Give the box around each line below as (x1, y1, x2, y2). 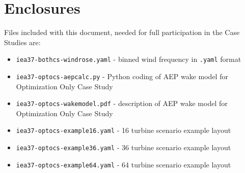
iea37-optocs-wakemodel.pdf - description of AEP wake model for (16, 98, 228, 109)
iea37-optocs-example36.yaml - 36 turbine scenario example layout (16, 142, 231, 153)
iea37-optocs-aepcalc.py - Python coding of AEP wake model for (16, 71, 228, 81)
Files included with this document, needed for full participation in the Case (4, 27, 240, 38)
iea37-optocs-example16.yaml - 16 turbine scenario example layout (16, 125, 231, 135)
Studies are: (4, 37, 41, 47)
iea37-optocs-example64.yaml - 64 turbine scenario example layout (16, 159, 231, 169)
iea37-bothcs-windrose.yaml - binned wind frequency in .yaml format (16, 54, 241, 64)
